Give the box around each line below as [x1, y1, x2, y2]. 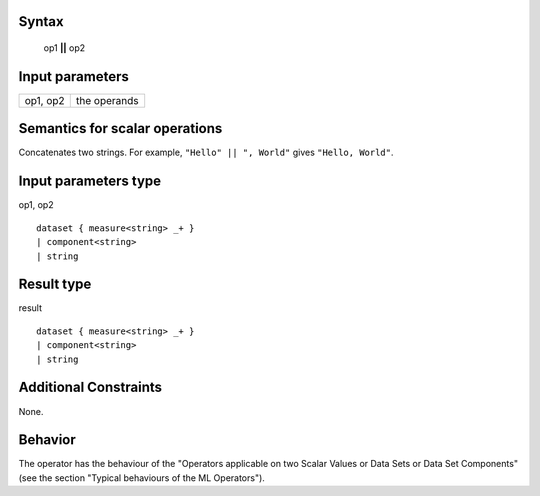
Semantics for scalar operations [18, 120, 223, 137]
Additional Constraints [18, 379, 163, 396]
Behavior [18, 431, 77, 449]
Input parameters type [18, 173, 162, 190]
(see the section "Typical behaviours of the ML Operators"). [18, 471, 265, 484]
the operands [75, 93, 139, 107]
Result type [18, 276, 92, 293]
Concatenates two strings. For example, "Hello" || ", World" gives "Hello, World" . [18, 146, 394, 159]
